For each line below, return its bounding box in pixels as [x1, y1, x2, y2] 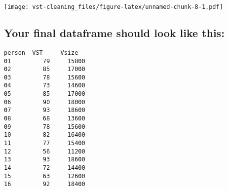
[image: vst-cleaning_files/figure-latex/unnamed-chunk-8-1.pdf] [4, 3, 223, 10]
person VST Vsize [4, 49, 78, 56]
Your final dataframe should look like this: [4, 25, 225, 40]
